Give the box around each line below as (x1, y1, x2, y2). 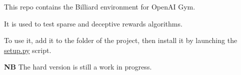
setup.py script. (4, 44, 51, 55)
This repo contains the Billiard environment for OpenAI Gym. (4, 1, 195, 11)
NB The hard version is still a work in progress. (4, 61, 152, 72)
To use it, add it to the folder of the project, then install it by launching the (4, 35, 237, 45)
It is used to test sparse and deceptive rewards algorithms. (4, 18, 182, 28)
